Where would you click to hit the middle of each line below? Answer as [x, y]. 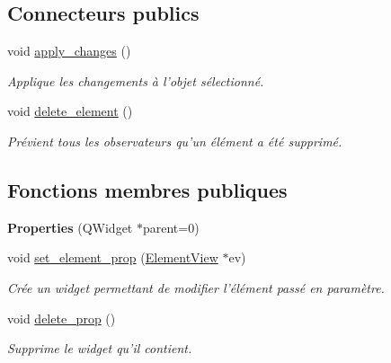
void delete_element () [70, 111]
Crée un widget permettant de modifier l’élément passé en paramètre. [196, 287]
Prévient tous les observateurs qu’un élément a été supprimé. [175, 141]
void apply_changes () [69, 51]
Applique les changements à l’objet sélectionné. [136, 80]
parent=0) [171, 227]
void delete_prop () [62, 318]
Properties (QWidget [70, 227]
